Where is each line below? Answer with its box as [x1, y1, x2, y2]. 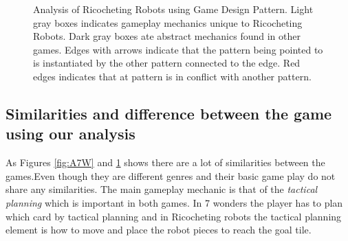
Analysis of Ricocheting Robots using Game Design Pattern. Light [33, 2, 314, 16]
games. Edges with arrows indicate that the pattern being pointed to [33, 42, 323, 56]
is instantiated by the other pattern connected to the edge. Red [33, 56, 301, 70]
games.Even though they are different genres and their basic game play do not [6, 168, 336, 183]
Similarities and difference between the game [6, 102, 332, 124]
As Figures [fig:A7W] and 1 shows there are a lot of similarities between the [6, 155, 325, 170]
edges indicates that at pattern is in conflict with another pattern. [33, 69, 312, 83]
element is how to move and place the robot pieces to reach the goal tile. [6, 222, 312, 237]
